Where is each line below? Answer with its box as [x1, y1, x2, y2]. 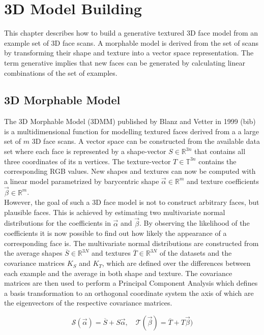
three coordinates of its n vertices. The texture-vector [4, 156, 171, 166]
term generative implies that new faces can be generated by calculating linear [4, 57, 245, 68]
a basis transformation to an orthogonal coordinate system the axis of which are [4, 287, 254, 298]
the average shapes [4, 248, 63, 258]
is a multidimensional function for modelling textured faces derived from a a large [4, 126, 259, 136]
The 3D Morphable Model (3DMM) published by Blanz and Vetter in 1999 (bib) [4, 116, 256, 127]
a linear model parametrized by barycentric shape [4, 175, 159, 186]
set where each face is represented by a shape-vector [4, 146, 166, 157]
